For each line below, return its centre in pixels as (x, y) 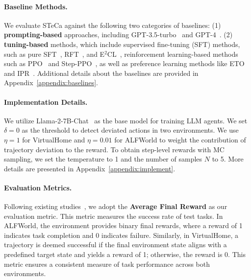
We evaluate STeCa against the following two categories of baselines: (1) (113, 25)
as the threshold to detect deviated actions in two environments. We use (130, 130)
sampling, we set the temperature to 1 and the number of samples (103, 159)
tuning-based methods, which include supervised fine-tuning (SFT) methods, (122, 44)
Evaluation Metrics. (38, 187)
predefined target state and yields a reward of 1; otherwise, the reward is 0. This (125, 254)
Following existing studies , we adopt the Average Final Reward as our (116, 206)
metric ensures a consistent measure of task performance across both (107, 264)
